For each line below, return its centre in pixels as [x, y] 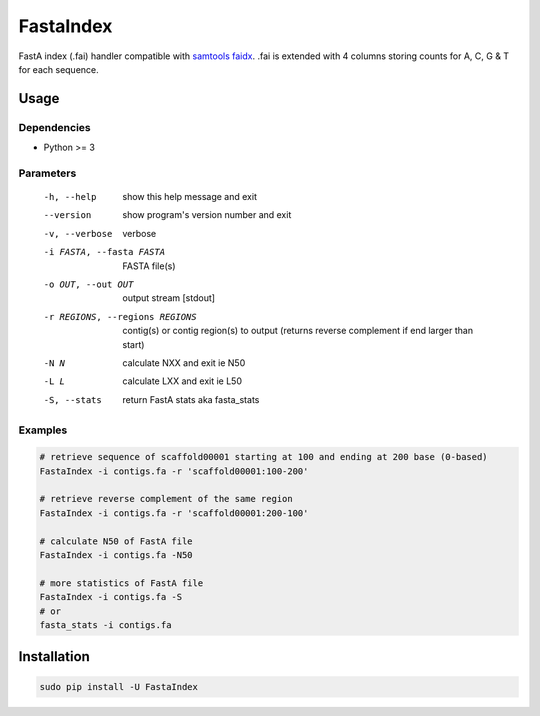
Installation [54, 656]
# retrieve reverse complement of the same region [166, 499]
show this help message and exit [189, 197]
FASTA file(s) [149, 266]
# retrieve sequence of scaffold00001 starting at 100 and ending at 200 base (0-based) [264, 457]
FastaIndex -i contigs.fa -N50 [116, 555]
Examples [43, 430]
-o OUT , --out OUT [88, 284]
